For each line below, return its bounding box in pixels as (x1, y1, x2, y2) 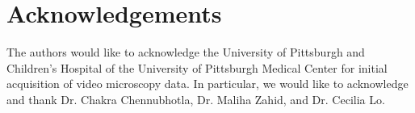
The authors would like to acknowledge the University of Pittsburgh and (6, 44, 365, 61)
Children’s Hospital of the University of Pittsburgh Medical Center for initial (6, 59, 388, 76)
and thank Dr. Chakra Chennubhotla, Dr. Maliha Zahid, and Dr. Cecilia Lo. (6, 90, 385, 107)
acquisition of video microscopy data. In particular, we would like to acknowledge (6, 75, 409, 92)
